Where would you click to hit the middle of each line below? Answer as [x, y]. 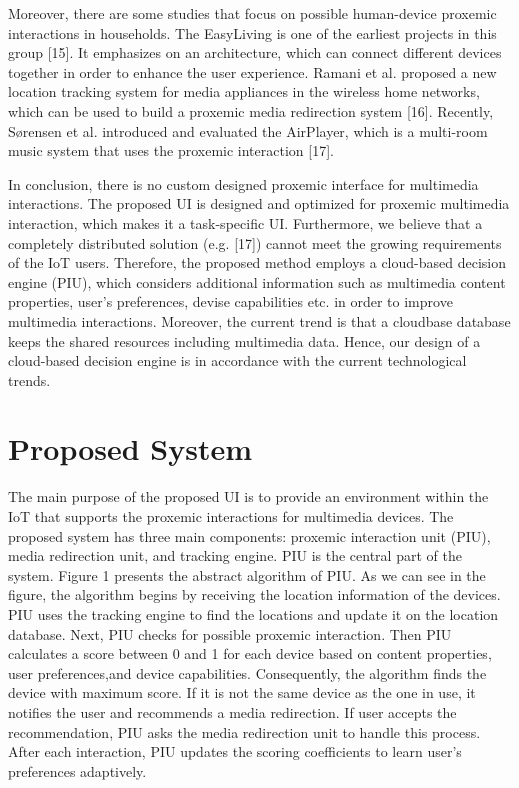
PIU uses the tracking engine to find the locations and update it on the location [253, 613]
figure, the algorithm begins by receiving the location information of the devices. [254, 594]
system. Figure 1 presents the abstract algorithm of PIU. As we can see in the [247, 574]
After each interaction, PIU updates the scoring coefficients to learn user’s [235, 751]
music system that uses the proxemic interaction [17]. [171, 150]
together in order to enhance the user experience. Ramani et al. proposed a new [252, 71]
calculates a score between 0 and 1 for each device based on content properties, [250, 653]
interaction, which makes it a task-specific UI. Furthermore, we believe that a [245, 222]
